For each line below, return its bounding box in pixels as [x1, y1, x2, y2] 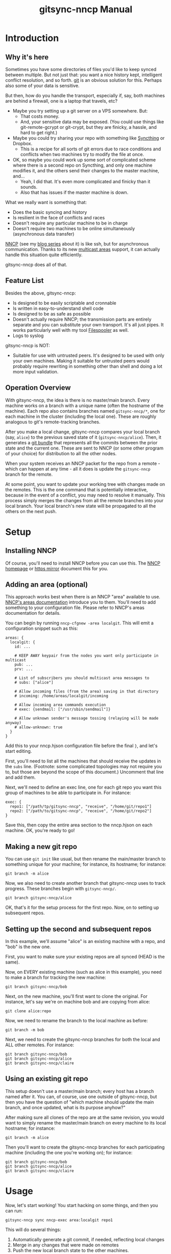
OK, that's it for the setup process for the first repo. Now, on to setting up [5, 904, 159, 911]
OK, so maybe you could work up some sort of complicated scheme [12, 157, 156, 163]
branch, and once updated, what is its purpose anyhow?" [5, 1104, 126, 1110]
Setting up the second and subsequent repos [5, 925, 152, 933]
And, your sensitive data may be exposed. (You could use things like [20, 119, 164, 125]
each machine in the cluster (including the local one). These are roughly [5, 413, 157, 419]
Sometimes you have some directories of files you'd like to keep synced [5, 66, 157, 72]
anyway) [5, 720, 22, 726]
